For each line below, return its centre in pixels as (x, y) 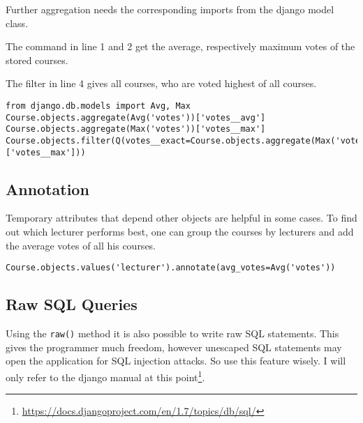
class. (17, 23)
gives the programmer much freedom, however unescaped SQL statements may (174, 347)
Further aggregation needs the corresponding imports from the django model (170, 9)
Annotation (47, 189)
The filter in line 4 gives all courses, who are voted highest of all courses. (161, 83)
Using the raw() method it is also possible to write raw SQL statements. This (172, 333)
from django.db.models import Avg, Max (98, 106)
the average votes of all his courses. (81, 245)
